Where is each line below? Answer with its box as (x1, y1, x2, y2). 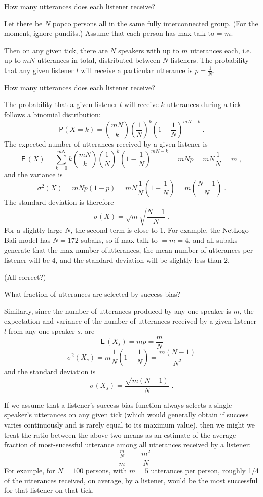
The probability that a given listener (4, 99, 118, 110)
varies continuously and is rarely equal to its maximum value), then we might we (4, 419, 255, 430)
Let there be (4, 18, 43, 28)
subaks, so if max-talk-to (81, 234, 158, 245)
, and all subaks (188, 234, 238, 245)
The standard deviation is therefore (4, 197, 114, 207)
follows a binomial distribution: (4, 109, 101, 119)
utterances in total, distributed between (37, 55, 161, 65)
